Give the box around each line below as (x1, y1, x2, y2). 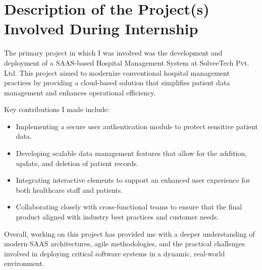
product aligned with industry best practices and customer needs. (16, 211, 219, 222)
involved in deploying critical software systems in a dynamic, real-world (4, 248, 225, 258)
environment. (4, 258, 44, 268)
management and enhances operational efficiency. (4, 87, 156, 97)
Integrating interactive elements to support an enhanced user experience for (16, 175, 250, 185)
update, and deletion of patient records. (16, 157, 139, 168)
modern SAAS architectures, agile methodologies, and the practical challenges (4, 238, 245, 249)
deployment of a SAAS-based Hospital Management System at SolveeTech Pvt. (4, 57, 249, 68)
